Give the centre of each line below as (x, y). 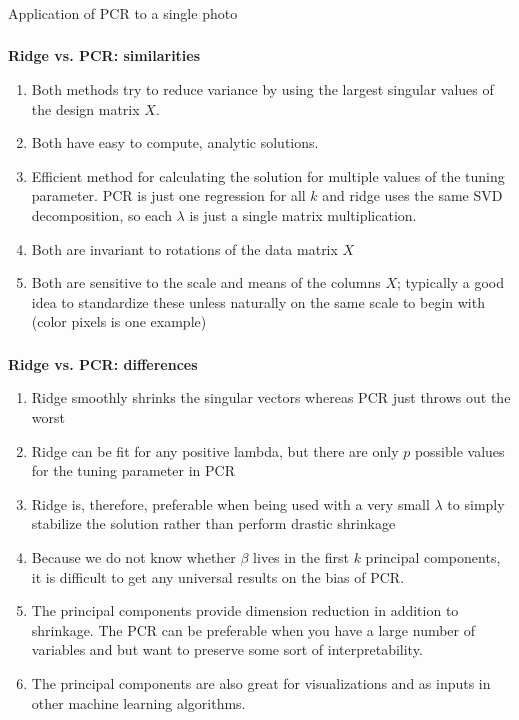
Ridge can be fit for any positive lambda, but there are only (215, 450)
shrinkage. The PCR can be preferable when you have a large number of (253, 629)
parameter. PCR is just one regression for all (168, 195)
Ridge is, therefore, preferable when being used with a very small (230, 503)
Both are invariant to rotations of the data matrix (184, 248)
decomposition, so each (101, 215)
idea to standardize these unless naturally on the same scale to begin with (258, 301)
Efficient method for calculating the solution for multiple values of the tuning (268, 175)
